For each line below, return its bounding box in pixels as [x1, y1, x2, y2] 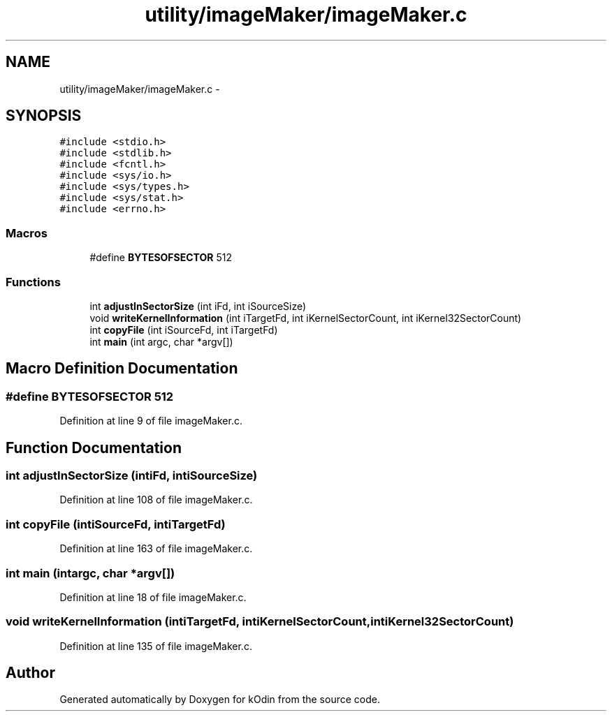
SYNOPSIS [6, 107, 82, 125]
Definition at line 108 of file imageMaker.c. [59, 494, 253, 506]
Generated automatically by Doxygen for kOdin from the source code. [59, 693, 380, 706]
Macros [6, 226, 48, 240]
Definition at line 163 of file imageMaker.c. [59, 542, 253, 555]
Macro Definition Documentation [6, 360, 238, 378]
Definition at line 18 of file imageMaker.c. [59, 591, 247, 603]
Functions [6, 274, 61, 289]
